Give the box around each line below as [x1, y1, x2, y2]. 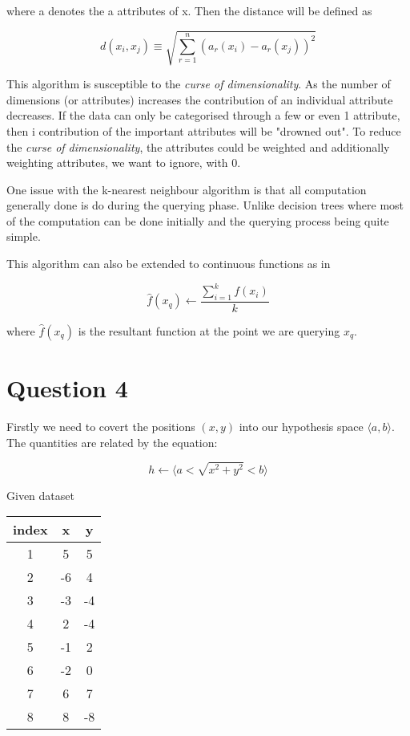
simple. [6, 228, 41, 245]
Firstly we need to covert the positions [6, 418, 195, 435]
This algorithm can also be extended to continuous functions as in [6, 255, 331, 272]
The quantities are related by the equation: [6, 433, 218, 450]
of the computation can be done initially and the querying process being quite [6, 212, 389, 229]
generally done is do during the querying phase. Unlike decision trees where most [6, 197, 404, 213]
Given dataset [6, 486, 74, 503]
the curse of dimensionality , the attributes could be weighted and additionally [6, 138, 390, 155]
